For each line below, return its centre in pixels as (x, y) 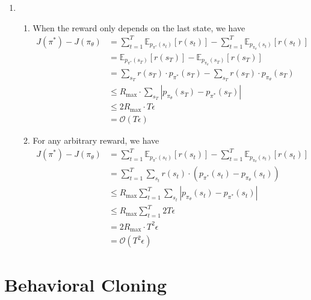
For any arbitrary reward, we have (96, 140)
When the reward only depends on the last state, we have (139, 27)
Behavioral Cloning (86, 285)
